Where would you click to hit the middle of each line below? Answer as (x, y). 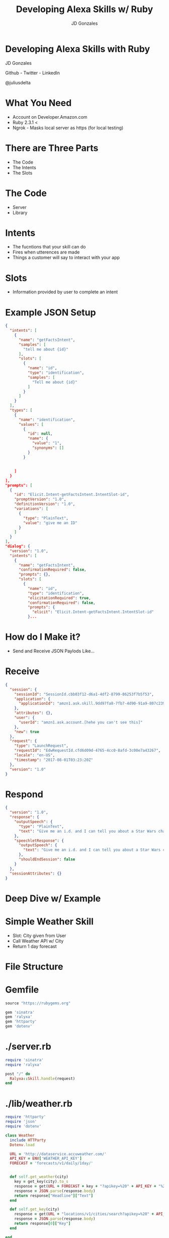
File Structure (34, 967)
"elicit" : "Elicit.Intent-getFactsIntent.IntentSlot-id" (93, 612)
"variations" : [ (31, 509)
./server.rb (28, 1047)
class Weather (20, 1135)
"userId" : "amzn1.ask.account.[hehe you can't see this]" (80, 722)
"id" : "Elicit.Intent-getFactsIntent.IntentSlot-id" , (72, 495)
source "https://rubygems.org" (38, 1003)
